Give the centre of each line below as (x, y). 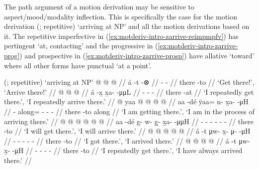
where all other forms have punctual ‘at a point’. (78, 65)
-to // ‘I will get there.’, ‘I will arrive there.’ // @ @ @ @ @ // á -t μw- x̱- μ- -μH (127, 131)
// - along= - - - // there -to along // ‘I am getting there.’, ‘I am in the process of (129, 111)
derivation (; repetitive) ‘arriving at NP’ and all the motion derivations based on (127, 26)
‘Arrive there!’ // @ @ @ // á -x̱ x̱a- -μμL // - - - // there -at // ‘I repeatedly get (129, 91)
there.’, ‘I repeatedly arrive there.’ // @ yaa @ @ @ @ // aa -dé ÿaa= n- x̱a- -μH (126, 101)
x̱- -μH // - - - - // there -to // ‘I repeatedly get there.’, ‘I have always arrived (123, 150)
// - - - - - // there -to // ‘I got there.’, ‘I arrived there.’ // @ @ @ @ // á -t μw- (127, 140)
